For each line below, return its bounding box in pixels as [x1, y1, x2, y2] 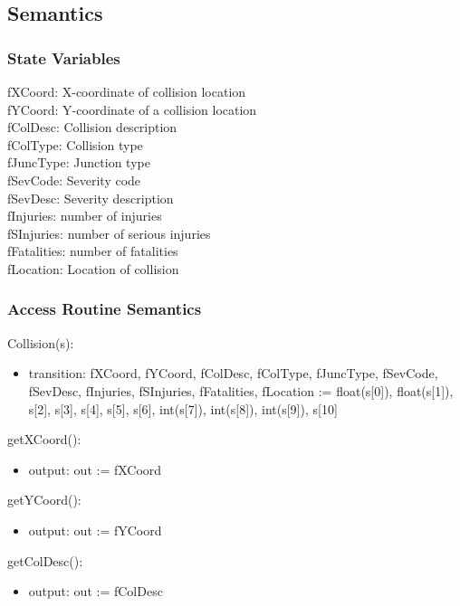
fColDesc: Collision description [7, 118, 177, 137]
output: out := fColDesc [28, 582, 163, 601]
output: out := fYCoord [28, 520, 162, 539]
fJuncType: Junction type [7, 153, 150, 172]
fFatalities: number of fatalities [7, 241, 178, 260]
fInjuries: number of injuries [7, 206, 162, 225]
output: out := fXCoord [28, 459, 162, 478]
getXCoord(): [7, 430, 81, 449]
